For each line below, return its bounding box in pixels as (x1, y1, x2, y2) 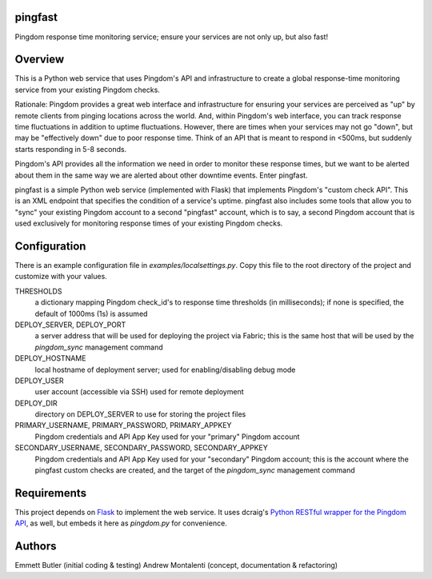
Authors (14, 540, 57, 553)
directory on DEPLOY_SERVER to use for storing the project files (34, 409, 246, 419)
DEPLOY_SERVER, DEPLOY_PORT (14, 320, 126, 329)
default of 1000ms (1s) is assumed (34, 309, 148, 318)
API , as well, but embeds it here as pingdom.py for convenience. (14, 518, 227, 528)
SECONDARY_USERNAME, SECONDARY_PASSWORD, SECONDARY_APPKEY (14, 443, 268, 453)
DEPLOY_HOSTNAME (14, 353, 86, 363)
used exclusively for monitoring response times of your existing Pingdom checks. (14, 218, 283, 228)
